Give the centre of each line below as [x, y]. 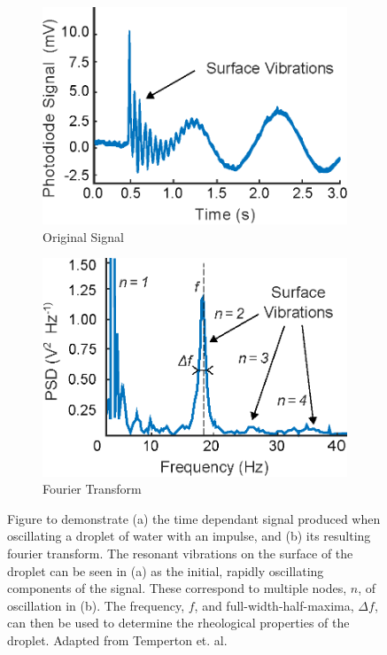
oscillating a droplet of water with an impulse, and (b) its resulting [189, 536]
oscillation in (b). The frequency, [96, 605]
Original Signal [83, 236]
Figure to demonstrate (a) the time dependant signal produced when [194, 518]
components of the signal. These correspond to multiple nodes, [177, 588]
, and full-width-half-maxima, [274, 605]
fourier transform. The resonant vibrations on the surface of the [180, 554]
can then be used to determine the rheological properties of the [178, 623]
